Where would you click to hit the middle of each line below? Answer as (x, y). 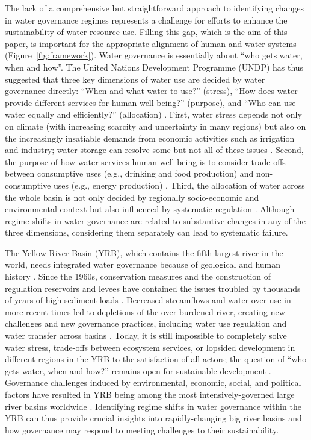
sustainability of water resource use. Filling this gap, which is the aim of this (146, 32)
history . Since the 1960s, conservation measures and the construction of (138, 276)
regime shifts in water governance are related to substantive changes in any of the (155, 220)
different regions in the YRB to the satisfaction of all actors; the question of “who (156, 359)
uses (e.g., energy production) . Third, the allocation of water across (179, 185)
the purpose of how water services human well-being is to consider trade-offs (145, 161)
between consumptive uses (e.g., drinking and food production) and (129, 173)
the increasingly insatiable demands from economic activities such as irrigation (150, 138)
